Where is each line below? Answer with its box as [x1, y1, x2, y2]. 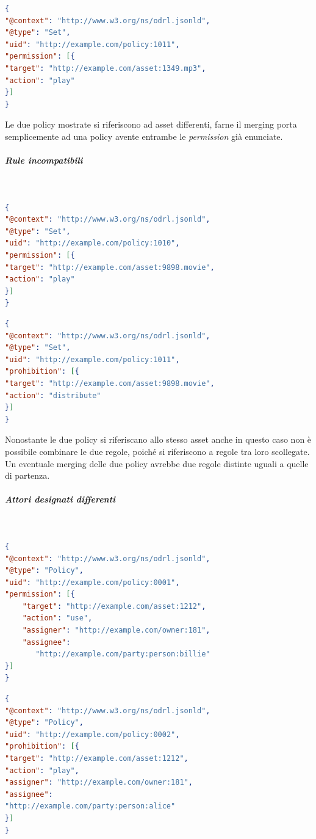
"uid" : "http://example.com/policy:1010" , [5, 239, 180, 248]
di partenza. [5, 469, 50, 482]
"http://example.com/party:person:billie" [35, 650, 210, 659]
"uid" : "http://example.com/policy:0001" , [5, 578, 180, 587]
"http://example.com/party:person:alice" [5, 802, 176, 811]
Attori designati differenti [5, 493, 116, 506]
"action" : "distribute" [5, 391, 101, 400]
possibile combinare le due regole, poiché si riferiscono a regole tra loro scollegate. [5, 445, 310, 457]
